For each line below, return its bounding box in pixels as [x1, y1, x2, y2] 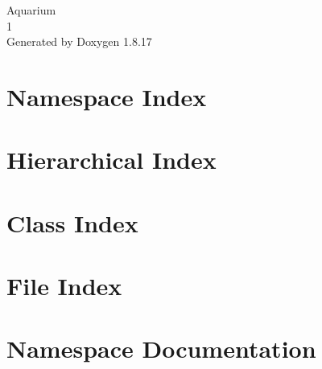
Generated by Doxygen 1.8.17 [6, 33, 152, 50]
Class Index [6, 206, 138, 239]
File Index [6, 269, 122, 302]
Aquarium [6, 2, 56, 18]
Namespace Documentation [6, 332, 316, 365]
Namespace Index [6, 80, 207, 113]
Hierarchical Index [6, 143, 217, 176]
